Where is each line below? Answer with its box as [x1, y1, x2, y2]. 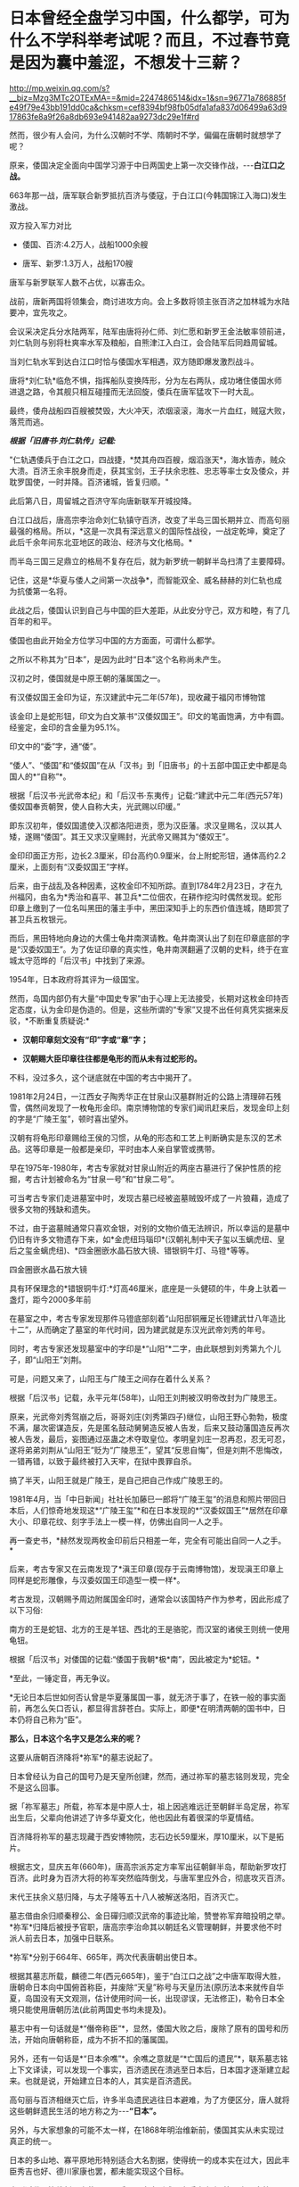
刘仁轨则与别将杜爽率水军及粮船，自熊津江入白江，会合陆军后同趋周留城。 [9, 336, 282, 348]
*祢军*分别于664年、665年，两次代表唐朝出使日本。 [9, 1951, 203, 1962]
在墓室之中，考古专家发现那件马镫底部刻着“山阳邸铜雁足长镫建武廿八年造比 [9, 1313, 287, 1323]
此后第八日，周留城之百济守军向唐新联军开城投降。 [9, 495, 197, 506]
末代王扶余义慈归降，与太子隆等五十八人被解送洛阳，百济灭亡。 [9, 1891, 243, 1901]
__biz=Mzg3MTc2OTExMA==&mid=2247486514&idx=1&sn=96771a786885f [9, 92, 287, 103]
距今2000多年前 [32, 1294, 92, 1305]
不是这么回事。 [9, 1782, 64, 1793]
